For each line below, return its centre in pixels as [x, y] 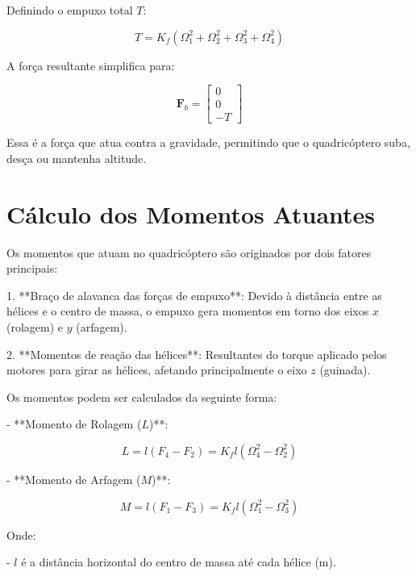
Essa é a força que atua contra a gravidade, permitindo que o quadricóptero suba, [208, 142]
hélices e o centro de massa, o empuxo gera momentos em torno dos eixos [188, 311]
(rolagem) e [35, 326]
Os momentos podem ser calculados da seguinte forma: [142, 397]
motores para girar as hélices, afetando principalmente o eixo [157, 370]
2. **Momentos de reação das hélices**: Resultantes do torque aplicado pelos [197, 354]
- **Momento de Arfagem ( [74, 479]
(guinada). [345, 370]
